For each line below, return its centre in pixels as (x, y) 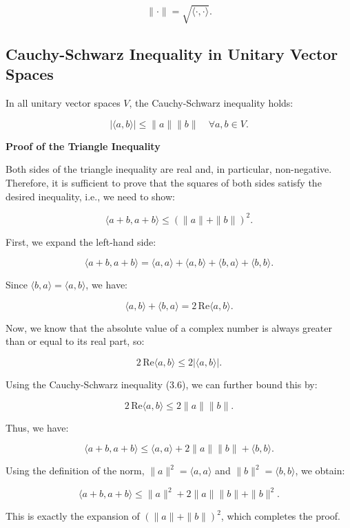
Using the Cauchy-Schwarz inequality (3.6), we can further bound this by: (162, 384)
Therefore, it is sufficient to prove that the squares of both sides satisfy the (164, 182)
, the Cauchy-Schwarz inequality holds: (211, 103)
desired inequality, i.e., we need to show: (90, 196)
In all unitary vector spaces (63, 103)
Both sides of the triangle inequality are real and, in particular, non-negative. (169, 169)
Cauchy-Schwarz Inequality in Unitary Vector (172, 53)
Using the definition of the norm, (75, 471)
